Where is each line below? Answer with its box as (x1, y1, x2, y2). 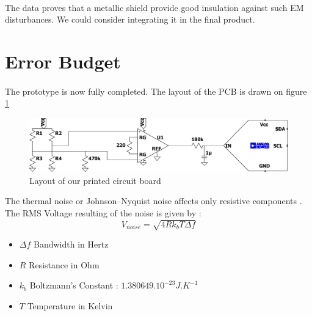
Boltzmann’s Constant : (29, 279, 118, 292)
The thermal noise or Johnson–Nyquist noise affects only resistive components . (5, 194, 302, 207)
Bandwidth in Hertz (34, 238, 109, 251)
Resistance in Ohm (29, 258, 100, 271)
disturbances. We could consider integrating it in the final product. (5, 13, 255, 26)
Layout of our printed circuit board (29, 174, 161, 186)
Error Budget (5, 48, 121, 73)
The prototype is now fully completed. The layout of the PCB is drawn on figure (5, 84, 307, 97)
